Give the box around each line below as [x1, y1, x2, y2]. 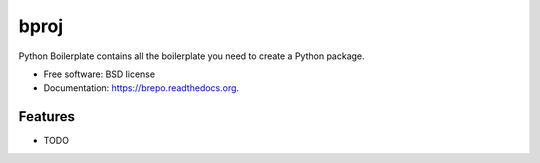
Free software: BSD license [43, 68, 155, 80]
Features [18, 108, 75, 125]
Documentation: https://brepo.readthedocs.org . [43, 82, 240, 94]
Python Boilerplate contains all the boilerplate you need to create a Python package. [18, 50, 365, 62]
